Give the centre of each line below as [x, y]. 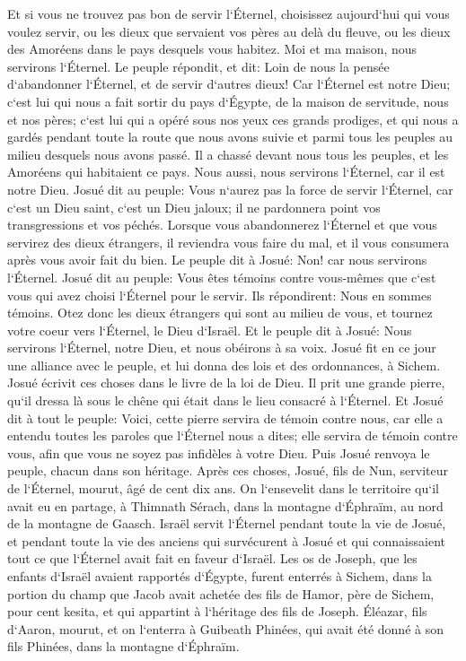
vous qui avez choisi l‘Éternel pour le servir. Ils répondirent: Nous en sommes [220, 295]
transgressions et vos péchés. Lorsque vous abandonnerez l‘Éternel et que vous [222, 225]
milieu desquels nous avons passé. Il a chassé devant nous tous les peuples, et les [228, 154]
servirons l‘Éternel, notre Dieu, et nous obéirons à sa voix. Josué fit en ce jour [222, 348]
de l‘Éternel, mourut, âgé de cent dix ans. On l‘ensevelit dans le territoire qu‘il [223, 488]
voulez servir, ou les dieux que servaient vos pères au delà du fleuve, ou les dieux [229, 31]
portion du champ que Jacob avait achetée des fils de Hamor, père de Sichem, [221, 593]
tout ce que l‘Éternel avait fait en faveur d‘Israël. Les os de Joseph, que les [212, 558]
